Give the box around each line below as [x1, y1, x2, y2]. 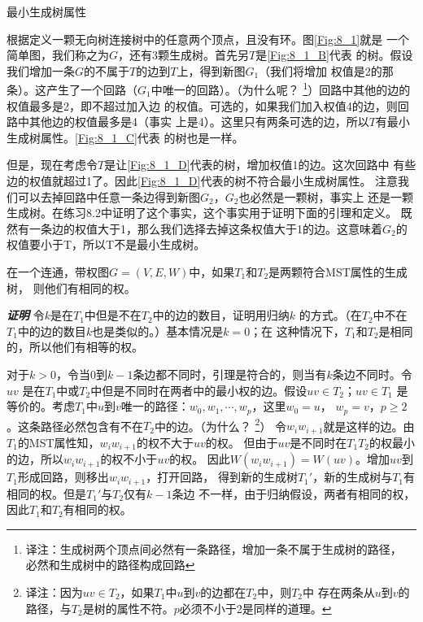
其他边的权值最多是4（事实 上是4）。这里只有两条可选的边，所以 [28, 113, 369, 130]
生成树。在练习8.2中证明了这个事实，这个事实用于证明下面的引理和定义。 [7, 204, 397, 221]
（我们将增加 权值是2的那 [259, 62, 394, 79]
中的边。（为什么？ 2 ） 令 [154, 415, 287, 434]
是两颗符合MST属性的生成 [268, 263, 408, 280]
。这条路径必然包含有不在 [7, 417, 143, 434]
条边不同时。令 [332, 365, 412, 382]
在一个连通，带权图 [7, 263, 109, 280]
